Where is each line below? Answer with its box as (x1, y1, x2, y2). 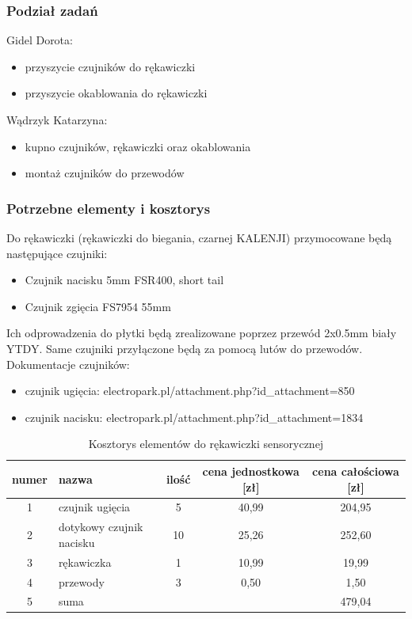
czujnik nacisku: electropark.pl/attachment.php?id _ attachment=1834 (25, 408, 364, 425)
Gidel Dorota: (6, 32, 73, 48)
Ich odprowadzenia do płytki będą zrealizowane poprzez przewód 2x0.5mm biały (6, 325, 397, 341)
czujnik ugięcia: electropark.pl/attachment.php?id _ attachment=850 (25, 382, 355, 399)
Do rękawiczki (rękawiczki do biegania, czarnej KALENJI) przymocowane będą (6, 230, 392, 245)
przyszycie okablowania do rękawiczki (25, 85, 208, 101)
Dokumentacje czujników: (6, 355, 130, 372)
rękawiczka (58, 553, 112, 570)
